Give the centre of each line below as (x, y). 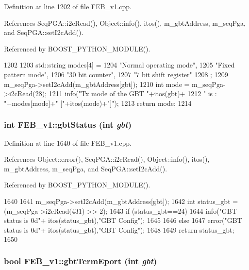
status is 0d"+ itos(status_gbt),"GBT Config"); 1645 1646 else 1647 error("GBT (123, 220)
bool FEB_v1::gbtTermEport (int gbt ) (81, 261)
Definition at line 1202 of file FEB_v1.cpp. (68, 6)
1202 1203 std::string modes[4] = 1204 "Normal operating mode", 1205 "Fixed (119, 65)
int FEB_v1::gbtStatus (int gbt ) (68, 125)
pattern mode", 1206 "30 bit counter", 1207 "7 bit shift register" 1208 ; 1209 (116, 74)
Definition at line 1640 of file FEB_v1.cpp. (68, 143)
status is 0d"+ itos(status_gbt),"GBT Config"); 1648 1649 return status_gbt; (119, 229)
